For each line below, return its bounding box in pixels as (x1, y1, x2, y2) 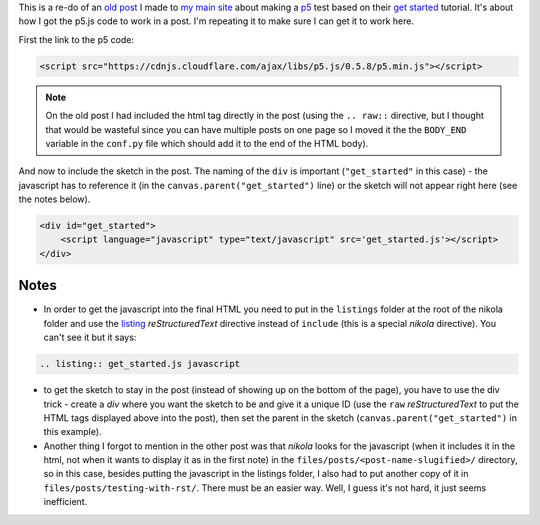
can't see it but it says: (43, 331, 137, 344)
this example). (43, 426, 102, 438)
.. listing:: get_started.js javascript (39, 358, 240, 370)
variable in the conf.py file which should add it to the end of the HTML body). (45, 137, 369, 149)
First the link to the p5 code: (18, 33, 135, 45)
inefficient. (43, 496, 88, 508)
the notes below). (18, 193, 91, 205)
